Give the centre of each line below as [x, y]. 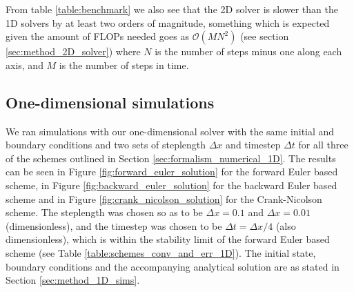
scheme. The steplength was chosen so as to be [104, 212]
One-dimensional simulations [110, 102]
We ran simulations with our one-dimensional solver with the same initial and [170, 131]
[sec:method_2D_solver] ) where [73, 51]
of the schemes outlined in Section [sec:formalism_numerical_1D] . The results [171, 158]
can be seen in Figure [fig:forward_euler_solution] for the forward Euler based [172, 172]
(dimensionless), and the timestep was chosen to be [114, 225]
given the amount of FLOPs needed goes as [98, 36]
